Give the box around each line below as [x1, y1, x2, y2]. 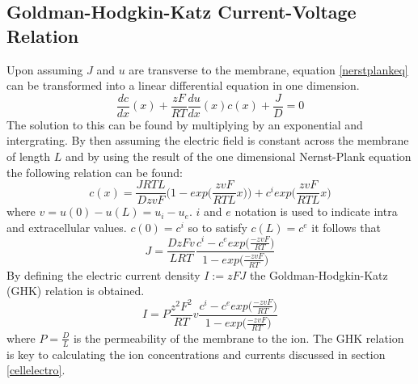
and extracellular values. [6, 218, 127, 235]
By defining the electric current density [6, 266, 201, 283]
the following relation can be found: [6, 163, 183, 180]
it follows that [311, 218, 381, 235]
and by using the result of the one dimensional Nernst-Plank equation [65, 148, 412, 165]
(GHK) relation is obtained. [6, 282, 145, 299]
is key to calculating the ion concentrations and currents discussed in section [6, 345, 386, 362]
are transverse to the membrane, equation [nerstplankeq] [129, 61, 408, 78]
